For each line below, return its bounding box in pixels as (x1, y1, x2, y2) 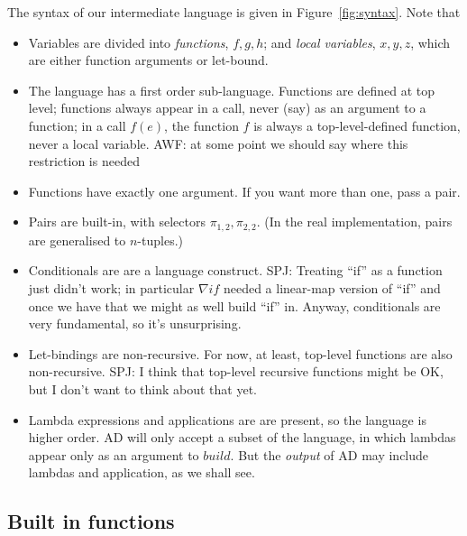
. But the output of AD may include (230, 445, 429, 464)
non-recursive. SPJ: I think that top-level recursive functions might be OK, (28, 362, 444, 381)
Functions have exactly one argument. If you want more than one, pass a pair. (28, 181, 461, 200)
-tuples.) (137, 230, 183, 249)
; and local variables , (263, 32, 376, 51)
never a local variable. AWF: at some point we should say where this (28, 134, 408, 152)
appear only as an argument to (28, 445, 199, 464)
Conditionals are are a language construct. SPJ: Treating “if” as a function (28, 261, 443, 280)
